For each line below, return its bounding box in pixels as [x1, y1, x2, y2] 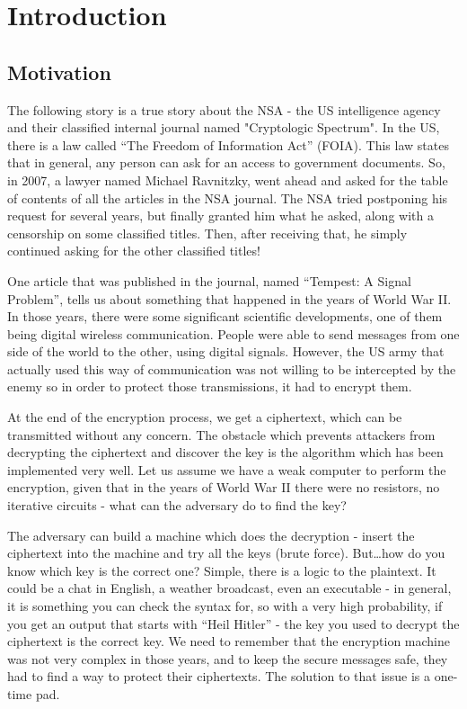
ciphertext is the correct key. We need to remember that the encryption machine [7, 632, 450, 651]
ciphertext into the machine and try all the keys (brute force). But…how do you [7, 543, 445, 562]
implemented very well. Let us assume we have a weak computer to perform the [7, 460, 446, 479]
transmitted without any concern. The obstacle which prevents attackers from [7, 425, 436, 444]
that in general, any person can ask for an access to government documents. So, [7, 153, 445, 172]
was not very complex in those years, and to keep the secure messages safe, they [7, 649, 448, 668]
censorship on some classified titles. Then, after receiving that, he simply [7, 223, 408, 242]
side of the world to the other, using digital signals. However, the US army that [7, 342, 445, 361]
